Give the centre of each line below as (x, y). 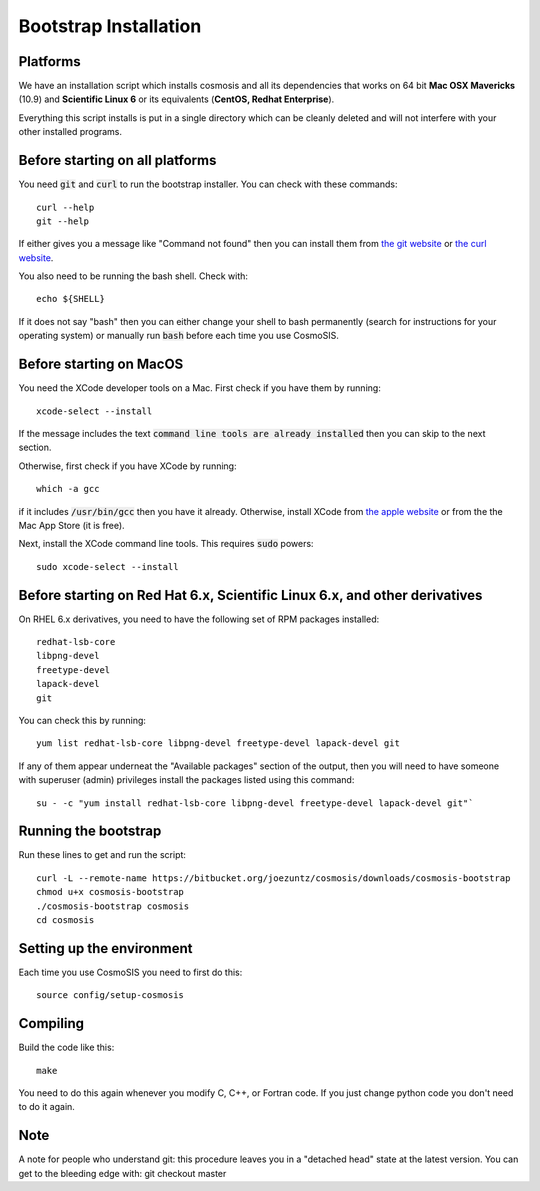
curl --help (65, 207)
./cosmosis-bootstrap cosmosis (113, 906)
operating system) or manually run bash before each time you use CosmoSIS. (178, 336)
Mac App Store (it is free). (71, 525)
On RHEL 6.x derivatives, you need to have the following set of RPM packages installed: (199, 619)
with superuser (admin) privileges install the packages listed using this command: (186, 780)
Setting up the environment (105, 948)
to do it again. (46, 1107)
